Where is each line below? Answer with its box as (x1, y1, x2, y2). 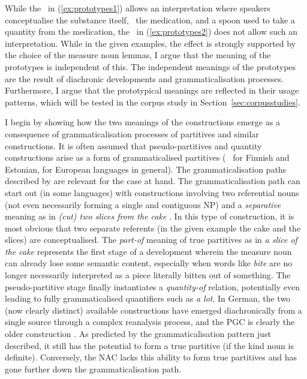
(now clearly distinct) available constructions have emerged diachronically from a (5, 303, 302, 316)
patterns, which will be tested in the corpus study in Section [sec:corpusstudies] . (5, 95, 300, 108)
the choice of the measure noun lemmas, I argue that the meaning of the (5, 49, 271, 61)
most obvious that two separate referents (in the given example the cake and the (5, 221, 301, 234)
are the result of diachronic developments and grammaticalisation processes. (5, 72, 284, 85)
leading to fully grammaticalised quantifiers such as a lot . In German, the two (5, 292, 291, 305)
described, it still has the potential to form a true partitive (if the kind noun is (5, 339, 294, 351)
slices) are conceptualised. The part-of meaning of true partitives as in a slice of (5, 233, 297, 246)
